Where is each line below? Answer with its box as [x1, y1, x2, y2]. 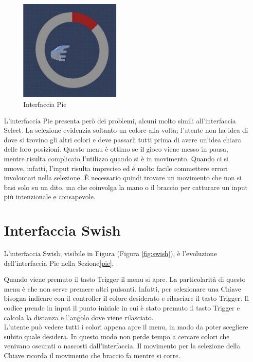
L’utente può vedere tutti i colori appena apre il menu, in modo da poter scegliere [4, 322, 248, 332]
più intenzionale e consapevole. [4, 191, 96, 202]
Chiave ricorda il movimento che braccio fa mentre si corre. [4, 350, 181, 361]
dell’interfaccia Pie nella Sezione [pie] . [4, 258, 114, 268]
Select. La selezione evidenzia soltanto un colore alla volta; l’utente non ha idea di [4, 125, 248, 135]
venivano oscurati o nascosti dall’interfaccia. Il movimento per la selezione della [4, 341, 240, 351]
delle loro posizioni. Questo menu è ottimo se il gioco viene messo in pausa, [4, 144, 228, 154]
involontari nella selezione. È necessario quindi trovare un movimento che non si [4, 172, 242, 183]
